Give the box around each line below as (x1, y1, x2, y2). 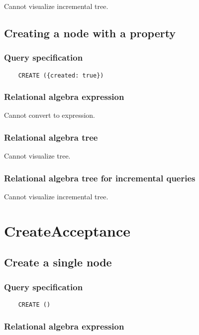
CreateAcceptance (4, 220, 131, 241)
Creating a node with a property (4, 25, 176, 40)
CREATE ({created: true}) (18, 72, 104, 79)
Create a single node (4, 254, 112, 270)
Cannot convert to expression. (4, 110, 96, 120)
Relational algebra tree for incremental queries (4, 171, 196, 184)
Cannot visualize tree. (4, 151, 71, 161)
